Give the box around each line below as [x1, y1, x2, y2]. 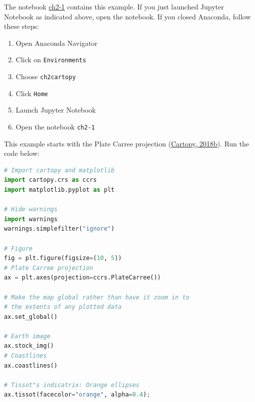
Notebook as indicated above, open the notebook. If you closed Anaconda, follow [4, 11, 251, 21]
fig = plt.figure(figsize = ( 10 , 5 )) [4, 255, 122, 262]
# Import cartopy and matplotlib [4, 166, 115, 174]
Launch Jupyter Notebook [15, 105, 96, 115]
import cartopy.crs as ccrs [4, 176, 97, 184]
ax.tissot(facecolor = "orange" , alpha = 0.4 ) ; [4, 391, 150, 399]
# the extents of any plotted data [4, 303, 122, 311]
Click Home [15, 88, 48, 98]
